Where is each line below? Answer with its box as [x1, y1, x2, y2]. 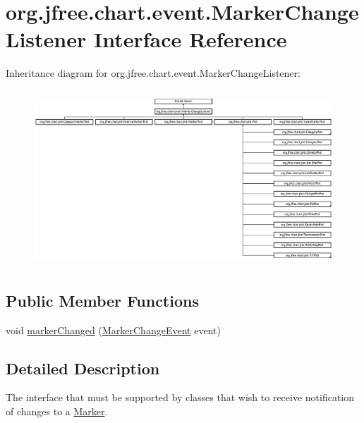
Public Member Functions [6, 289, 199, 311]
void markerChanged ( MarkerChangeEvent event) [6, 322, 221, 337]
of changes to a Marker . [6, 404, 108, 419]
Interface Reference [93, 25, 287, 54]
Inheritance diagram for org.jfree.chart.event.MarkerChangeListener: [6, 66, 301, 80]
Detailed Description [6, 357, 160, 379]
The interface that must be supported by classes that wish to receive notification [6, 390, 355, 405]
